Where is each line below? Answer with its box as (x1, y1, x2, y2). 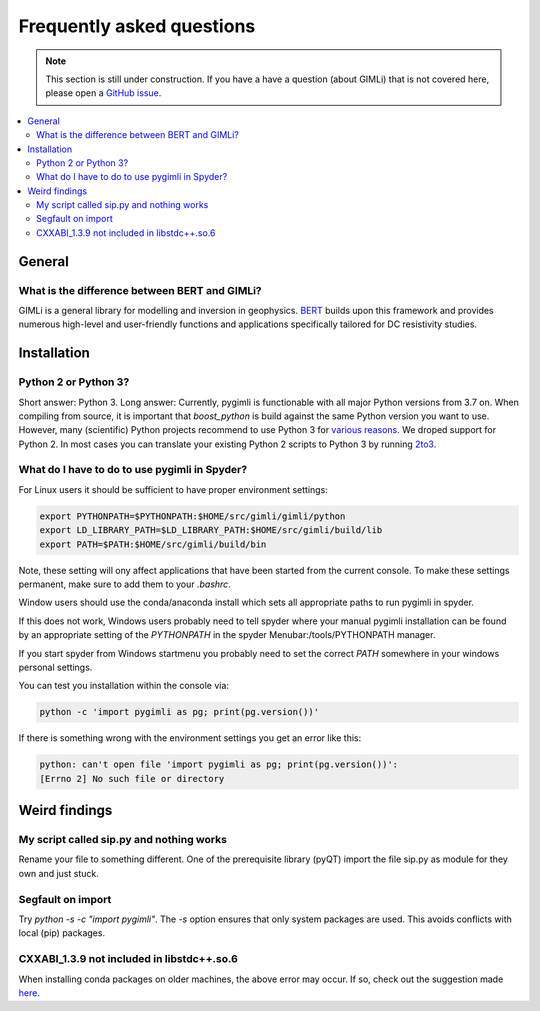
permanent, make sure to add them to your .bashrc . (18, 578, 232, 590)
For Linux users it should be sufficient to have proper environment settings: (18, 483, 329, 495)
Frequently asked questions (18, 15, 256, 37)
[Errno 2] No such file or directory (39, 773, 225, 784)
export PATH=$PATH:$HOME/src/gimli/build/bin (39, 538, 267, 550)
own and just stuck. (18, 867, 99, 879)
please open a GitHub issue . (45, 87, 162, 99)
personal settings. (18, 661, 93, 673)
